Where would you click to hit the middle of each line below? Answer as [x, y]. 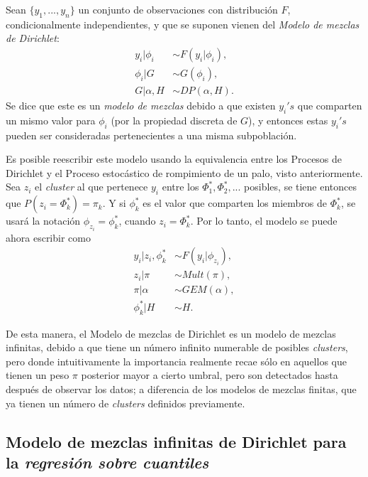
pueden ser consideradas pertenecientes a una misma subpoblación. [151, 135]
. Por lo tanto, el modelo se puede [264, 221]
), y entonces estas [288, 120]
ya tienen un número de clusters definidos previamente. [126, 403]
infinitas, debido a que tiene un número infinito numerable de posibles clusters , [177, 347]
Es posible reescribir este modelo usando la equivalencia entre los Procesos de [174, 159]
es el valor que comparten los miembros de [235, 203]
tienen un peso [38, 375]
